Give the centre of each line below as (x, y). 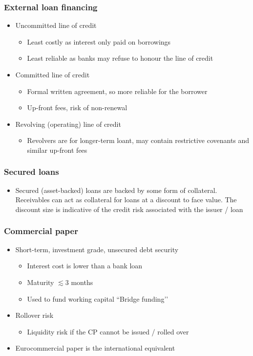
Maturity (41, 282)
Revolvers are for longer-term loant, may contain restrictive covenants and (138, 140)
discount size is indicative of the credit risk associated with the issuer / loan (129, 209)
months (82, 282)
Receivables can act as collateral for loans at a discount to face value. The (126, 200)
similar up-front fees (57, 150)
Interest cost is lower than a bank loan (85, 266)
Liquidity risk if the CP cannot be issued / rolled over (108, 331)
